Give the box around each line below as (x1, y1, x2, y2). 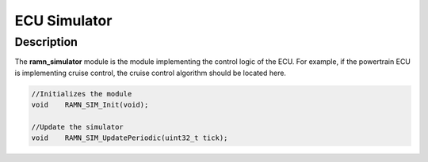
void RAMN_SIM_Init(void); (31, 100, 149, 110)
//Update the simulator (31, 122, 124, 131)
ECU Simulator (14, 12, 113, 29)
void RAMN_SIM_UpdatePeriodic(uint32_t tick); (31, 134, 228, 142)
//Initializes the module (31, 89, 132, 98)
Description (14, 35, 78, 49)
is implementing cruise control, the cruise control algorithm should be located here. (14, 68, 287, 77)
